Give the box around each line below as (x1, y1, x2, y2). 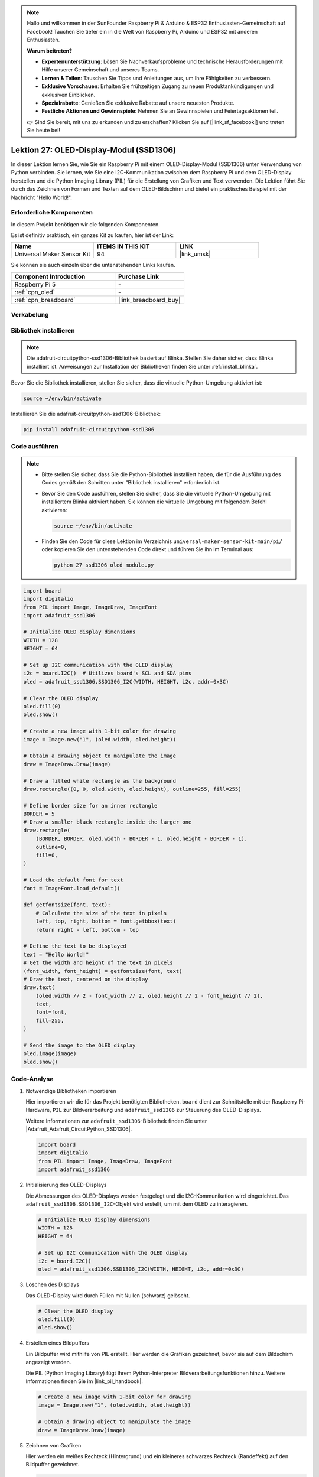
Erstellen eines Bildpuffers (25, 1339, 90, 1346)
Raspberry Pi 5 (14, 280, 56, 288)
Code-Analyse (11, 1075, 54, 1084)
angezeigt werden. (25, 1359, 71, 1366)
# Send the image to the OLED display (23, 1042, 136, 1049)
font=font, (35, 1009, 67, 1016)
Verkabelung (11, 311, 50, 319)
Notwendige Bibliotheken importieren (25, 1087, 116, 1094)
